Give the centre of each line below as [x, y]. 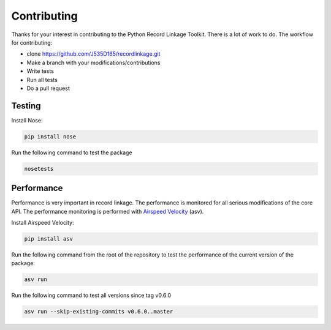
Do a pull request [48, 88]
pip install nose [50, 137]
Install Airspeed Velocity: [43, 223]
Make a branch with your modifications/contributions [93, 62]
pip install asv [49, 239]
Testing [26, 106]
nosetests [39, 169]
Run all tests [42, 80]
